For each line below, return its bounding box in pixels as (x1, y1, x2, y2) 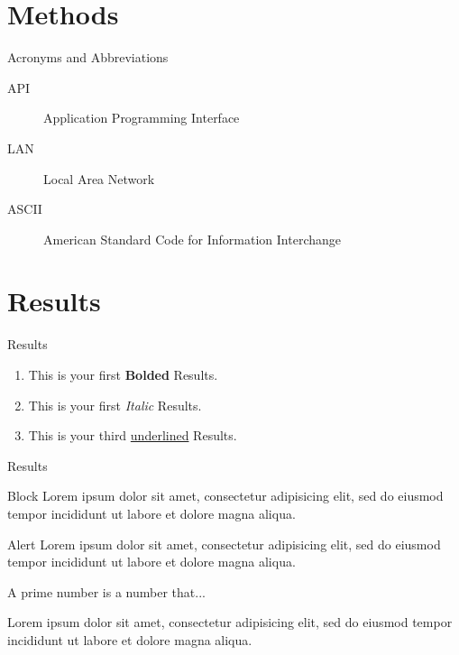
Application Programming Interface (43, 108, 240, 127)
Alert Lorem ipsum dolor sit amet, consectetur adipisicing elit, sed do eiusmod (7, 534, 441, 553)
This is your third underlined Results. (28, 426, 237, 445)
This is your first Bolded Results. (28, 365, 218, 383)
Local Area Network (43, 169, 155, 188)
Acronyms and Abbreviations (7, 48, 169, 67)
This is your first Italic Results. (28, 395, 202, 414)
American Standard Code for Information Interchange (43, 229, 342, 248)
